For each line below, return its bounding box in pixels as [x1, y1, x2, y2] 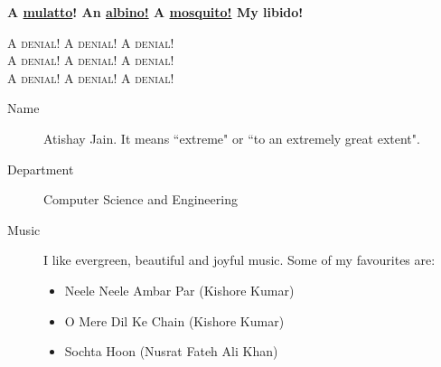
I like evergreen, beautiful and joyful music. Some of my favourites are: [43, 250, 436, 269]
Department [7, 159, 74, 178]
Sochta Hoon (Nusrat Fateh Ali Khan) [64, 342, 278, 361]
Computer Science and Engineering [43, 190, 238, 209]
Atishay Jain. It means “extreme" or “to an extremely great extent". [43, 128, 420, 147]
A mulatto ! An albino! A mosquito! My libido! [7, 3, 304, 21]
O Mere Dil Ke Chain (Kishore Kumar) [64, 311, 285, 330]
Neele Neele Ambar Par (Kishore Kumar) [64, 280, 295, 299]
